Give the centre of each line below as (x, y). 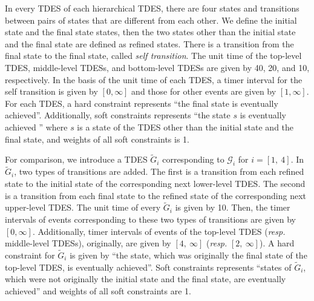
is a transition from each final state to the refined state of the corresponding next (155, 195)
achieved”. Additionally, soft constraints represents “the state (118, 115)
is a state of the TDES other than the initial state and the (185, 127)
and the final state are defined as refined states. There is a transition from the (149, 43)
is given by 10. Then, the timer (233, 207)
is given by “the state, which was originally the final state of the (188, 255)
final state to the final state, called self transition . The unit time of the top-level (153, 56)
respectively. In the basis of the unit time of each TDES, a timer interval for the (154, 79)
